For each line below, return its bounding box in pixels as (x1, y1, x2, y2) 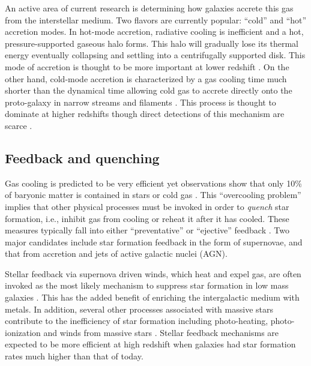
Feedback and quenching (5, 148, 160, 167)
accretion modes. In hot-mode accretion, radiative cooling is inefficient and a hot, (5, 25, 304, 38)
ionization (5, 326, 41, 338)
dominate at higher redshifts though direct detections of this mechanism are (5, 107, 285, 120)
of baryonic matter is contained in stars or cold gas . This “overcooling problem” (5, 188, 301, 201)
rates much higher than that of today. (5, 350, 143, 362)
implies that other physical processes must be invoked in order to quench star (5, 200, 289, 212)
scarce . (5, 119, 32, 131)
